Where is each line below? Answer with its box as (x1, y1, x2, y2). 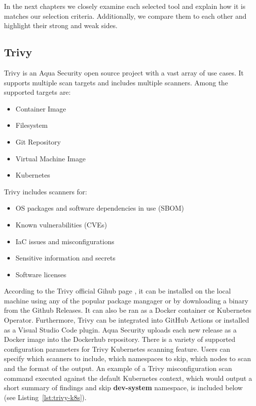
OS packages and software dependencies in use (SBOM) (15, 203, 184, 213)
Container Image (15, 103, 66, 113)
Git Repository (15, 136, 61, 147)
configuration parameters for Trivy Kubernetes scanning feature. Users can (4, 343, 230, 354)
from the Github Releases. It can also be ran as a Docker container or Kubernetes (4, 305, 252, 315)
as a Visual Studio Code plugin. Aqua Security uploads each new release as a (4, 324, 237, 334)
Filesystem (15, 120, 48, 130)
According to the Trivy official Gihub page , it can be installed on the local (4, 286, 231, 296)
